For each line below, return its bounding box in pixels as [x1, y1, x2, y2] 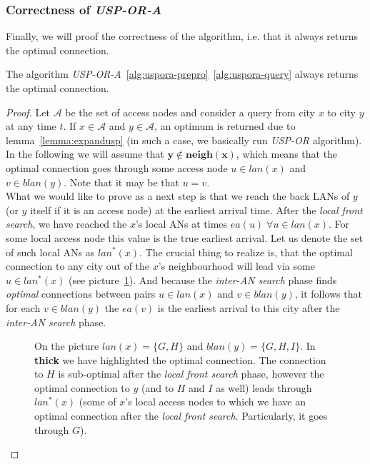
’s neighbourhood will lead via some [158, 258, 315, 273]
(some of [79, 394, 116, 409]
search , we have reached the [6, 216, 127, 231]
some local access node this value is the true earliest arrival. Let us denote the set [6, 230, 364, 245]
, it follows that [294, 286, 362, 301]
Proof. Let [6, 104, 50, 119]
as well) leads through [216, 380, 312, 395]
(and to [141, 380, 174, 395]
